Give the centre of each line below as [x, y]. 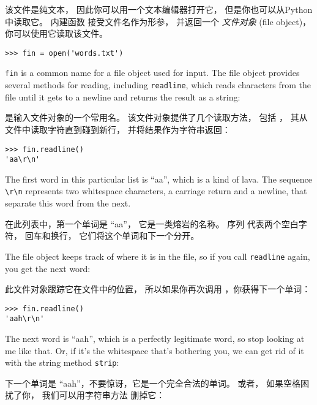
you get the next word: [48, 268]
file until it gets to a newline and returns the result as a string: [123, 97]
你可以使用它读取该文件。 [56, 33]
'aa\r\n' [23, 160]
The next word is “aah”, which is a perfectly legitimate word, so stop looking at [155, 339]
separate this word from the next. [68, 203]
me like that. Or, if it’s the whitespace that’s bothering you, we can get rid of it [155, 350]
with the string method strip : [62, 362]
